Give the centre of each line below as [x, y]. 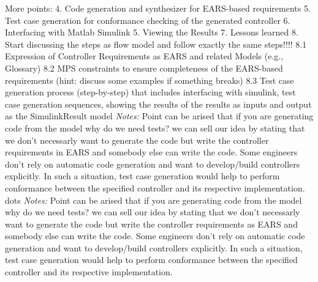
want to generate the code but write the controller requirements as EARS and [151, 224]
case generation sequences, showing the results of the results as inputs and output [158, 104]
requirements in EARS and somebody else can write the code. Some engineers [151, 152]
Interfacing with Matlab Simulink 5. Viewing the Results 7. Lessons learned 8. [152, 32]
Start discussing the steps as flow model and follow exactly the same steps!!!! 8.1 [156, 44]
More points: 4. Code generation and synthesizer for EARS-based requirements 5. [158, 8]
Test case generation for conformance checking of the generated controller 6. [148, 20]
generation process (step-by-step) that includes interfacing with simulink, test [150, 92]
